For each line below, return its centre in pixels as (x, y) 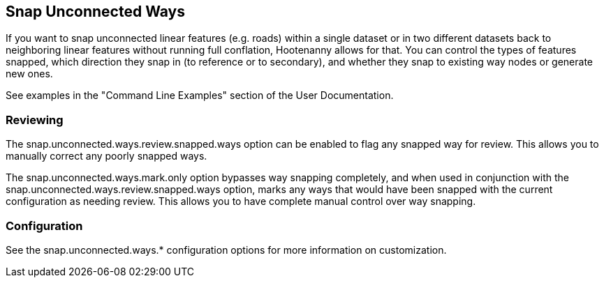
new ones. (29, 74)
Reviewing (35, 120)
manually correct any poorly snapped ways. (106, 156)
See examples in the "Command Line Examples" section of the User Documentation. (200, 95)
